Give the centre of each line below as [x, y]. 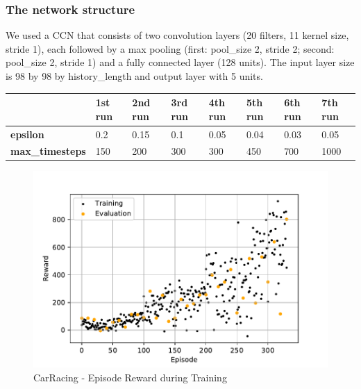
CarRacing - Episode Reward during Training [130, 377]
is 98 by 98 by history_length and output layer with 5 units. [134, 76]
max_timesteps [48, 151]
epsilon [27, 134]
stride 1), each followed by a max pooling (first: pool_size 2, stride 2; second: [170, 48]
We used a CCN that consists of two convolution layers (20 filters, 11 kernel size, [177, 35]
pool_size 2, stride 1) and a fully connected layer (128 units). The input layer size [180, 62]
